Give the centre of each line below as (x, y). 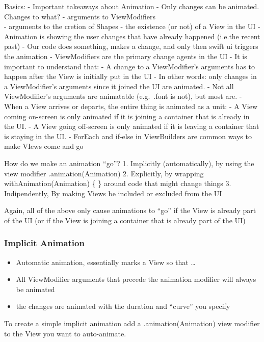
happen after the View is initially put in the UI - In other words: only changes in (130, 76)
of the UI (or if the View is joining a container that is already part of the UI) (125, 220)
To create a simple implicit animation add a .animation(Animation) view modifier (132, 323)
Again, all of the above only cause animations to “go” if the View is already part (130, 210)
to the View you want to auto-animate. (65, 333)
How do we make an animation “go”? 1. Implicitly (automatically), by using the (129, 163)
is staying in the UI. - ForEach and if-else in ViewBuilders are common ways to (128, 136)
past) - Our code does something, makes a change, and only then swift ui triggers (131, 46)
